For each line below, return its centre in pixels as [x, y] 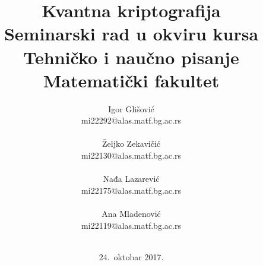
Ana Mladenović [131, 214]
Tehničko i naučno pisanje [131, 57]
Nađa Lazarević [131, 179]
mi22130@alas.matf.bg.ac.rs [131, 155]
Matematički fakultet [131, 80]
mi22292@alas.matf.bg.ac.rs [131, 120]
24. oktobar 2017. [131, 256]
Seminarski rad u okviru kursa [131, 34]
